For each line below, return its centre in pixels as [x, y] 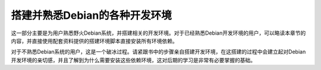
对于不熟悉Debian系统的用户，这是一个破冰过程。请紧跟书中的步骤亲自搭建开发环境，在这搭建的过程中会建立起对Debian [158, 52]
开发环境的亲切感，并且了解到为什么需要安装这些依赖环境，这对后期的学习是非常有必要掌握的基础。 [133, 60]
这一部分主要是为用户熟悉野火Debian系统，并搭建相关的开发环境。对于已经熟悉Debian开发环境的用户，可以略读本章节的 [158, 33]
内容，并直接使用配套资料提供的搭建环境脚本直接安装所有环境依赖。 [94, 41]
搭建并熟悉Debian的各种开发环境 [91, 15]
